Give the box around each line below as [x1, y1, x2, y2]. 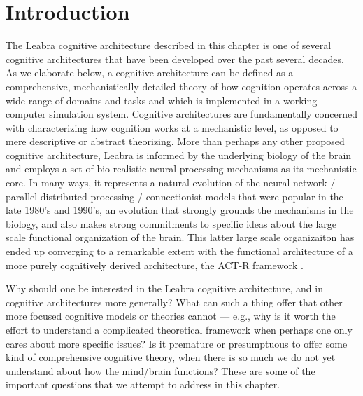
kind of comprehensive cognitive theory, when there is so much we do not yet [6, 350, 336, 364]
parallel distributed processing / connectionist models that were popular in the [6, 189, 343, 203]
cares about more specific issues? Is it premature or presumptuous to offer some [6, 336, 348, 350]
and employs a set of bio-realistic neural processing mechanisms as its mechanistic [6, 161, 357, 176]
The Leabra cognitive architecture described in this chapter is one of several [6, 38, 332, 53]
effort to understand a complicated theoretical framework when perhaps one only [6, 322, 353, 336]
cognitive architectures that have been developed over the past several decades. [6, 51, 344, 66]
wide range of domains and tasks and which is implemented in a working [6, 93, 318, 107]
